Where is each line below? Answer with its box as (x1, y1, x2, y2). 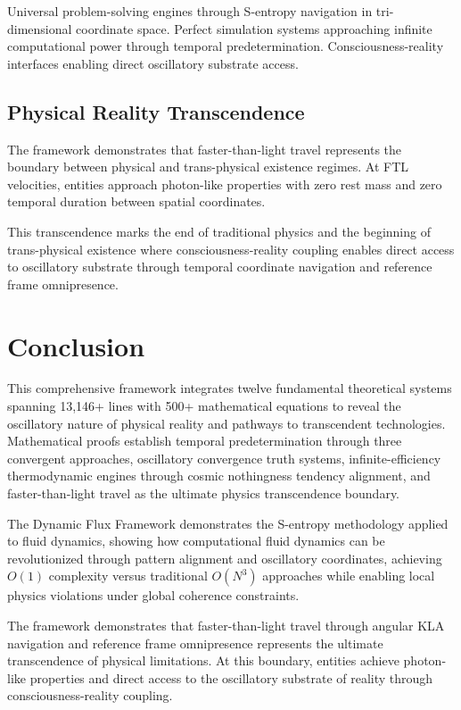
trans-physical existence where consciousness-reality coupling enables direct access (7, 239, 455, 258)
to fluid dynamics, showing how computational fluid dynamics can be (7, 531, 385, 550)
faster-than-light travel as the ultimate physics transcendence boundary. (7, 484, 400, 503)
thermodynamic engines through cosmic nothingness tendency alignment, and (7, 466, 431, 485)
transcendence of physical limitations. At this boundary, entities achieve (7, 651, 399, 670)
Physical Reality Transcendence (7, 97, 305, 125)
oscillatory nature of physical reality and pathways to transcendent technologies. (7, 413, 446, 432)
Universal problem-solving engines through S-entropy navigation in (7, 2, 373, 20)
